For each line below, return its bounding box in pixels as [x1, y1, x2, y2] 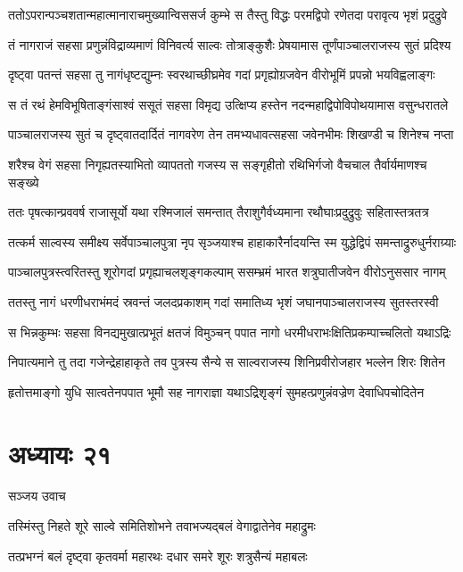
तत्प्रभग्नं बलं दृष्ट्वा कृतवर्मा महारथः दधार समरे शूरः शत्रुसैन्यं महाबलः [8, 546, 308, 565]
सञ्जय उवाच [8, 486, 66, 505]
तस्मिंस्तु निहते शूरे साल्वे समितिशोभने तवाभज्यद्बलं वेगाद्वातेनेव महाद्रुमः [8, 517, 316, 535]
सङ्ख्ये [8, 172, 39, 191]
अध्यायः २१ [8, 435, 112, 471]
